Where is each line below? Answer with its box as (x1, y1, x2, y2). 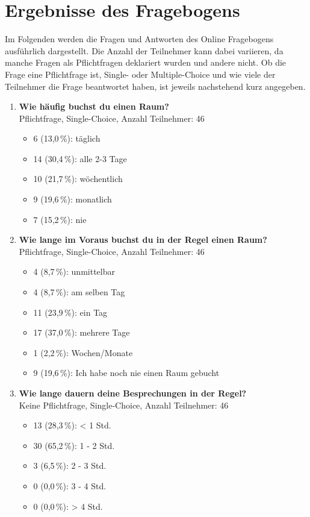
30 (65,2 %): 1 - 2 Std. (33, 439, 115, 451)
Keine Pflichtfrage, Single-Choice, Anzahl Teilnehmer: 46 (19, 398, 229, 411)
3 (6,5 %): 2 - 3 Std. (33, 459, 107, 472)
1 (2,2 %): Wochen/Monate (33, 346, 133, 359)
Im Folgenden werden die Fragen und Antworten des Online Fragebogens (5, 33, 274, 45)
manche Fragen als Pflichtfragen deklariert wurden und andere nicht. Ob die (5, 56, 287, 69)
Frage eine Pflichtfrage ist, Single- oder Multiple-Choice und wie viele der (5, 67, 276, 80)
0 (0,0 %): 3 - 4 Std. (33, 479, 107, 492)
